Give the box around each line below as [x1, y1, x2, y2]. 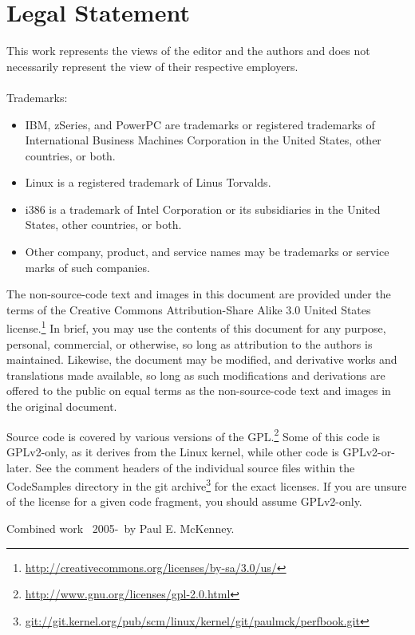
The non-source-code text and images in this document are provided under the [6, 286, 391, 302]
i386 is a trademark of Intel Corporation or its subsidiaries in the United [25, 200, 381, 217]
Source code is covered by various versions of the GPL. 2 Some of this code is [6, 425, 381, 444]
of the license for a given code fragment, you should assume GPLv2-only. [6, 493, 362, 510]
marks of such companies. [25, 258, 150, 275]
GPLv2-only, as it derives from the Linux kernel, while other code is [6, 443, 339, 459]
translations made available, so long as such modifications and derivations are [6, 366, 385, 383]
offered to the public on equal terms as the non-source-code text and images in [6, 382, 391, 399]
